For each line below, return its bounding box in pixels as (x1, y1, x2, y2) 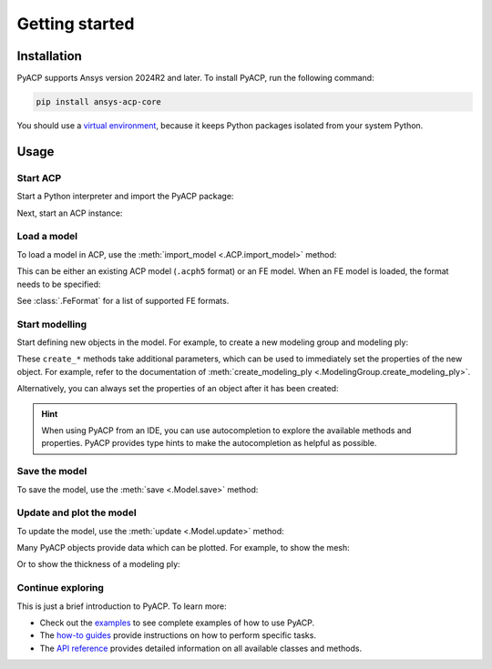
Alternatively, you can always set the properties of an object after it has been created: (16, 383, 339, 394)
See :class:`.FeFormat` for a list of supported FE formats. (16, 295, 230, 306)
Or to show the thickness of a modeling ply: (16, 559, 181, 570)
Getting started (16, 14, 135, 34)
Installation (16, 48, 82, 64)
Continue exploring (16, 582, 105, 594)
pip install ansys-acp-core (36, 96, 161, 107)
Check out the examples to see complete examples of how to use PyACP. (39, 617, 314, 628)
